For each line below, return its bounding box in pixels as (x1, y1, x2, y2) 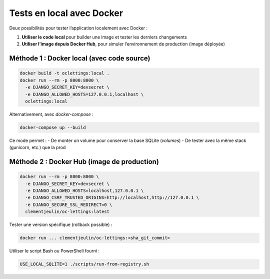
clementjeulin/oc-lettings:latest (25, 209, 110, 214)
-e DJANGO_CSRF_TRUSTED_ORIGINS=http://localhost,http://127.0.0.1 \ (25, 195, 199, 200)
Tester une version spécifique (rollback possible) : (9, 221, 112, 227)
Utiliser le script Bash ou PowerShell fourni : (9, 248, 100, 254)
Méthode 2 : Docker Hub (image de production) (9, 157, 159, 166)
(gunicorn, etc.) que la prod (9, 144, 66, 150)
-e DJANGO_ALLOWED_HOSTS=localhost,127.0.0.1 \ (25, 188, 144, 193)
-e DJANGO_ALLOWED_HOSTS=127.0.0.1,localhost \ (25, 91, 144, 97)
